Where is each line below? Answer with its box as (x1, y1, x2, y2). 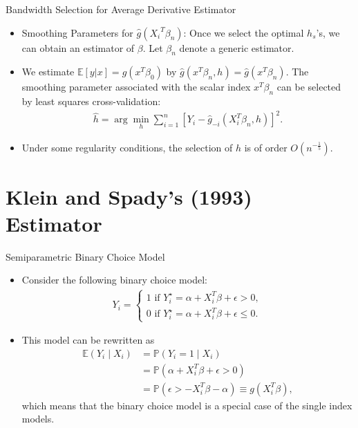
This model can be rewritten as (21, 333, 155, 347)
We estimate (21, 64, 75, 79)
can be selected (276, 80, 341, 94)
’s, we (316, 25, 340, 39)
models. (21, 411, 55, 426)
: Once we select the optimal (183, 25, 304, 39)
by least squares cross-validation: (21, 94, 161, 109)
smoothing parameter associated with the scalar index (21, 80, 251, 94)
